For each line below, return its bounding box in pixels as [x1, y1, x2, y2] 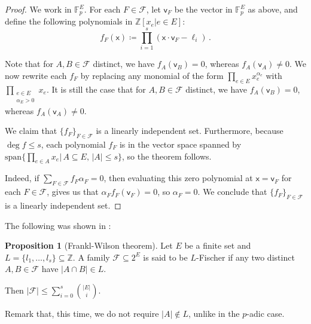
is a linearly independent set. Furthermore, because [96, 124, 283, 137]
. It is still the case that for [46, 82, 146, 95]
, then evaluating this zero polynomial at [103, 172, 253, 184]
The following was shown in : [5, 219, 111, 231]
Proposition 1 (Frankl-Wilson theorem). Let [5, 239, 173, 252]
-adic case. [246, 307, 285, 319]
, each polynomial [41, 137, 106, 150]
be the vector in [174, 3, 233, 15]
